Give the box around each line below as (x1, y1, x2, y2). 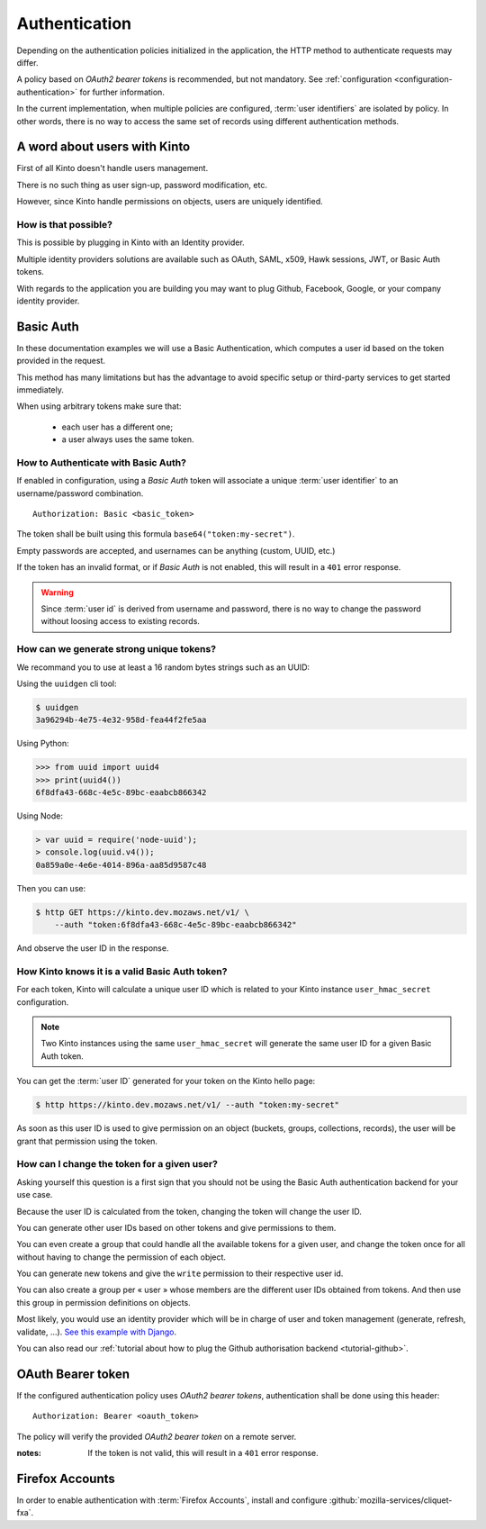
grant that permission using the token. (16, 1135, 157, 1146)
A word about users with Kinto (16, 140, 191, 155)
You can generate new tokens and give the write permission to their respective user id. (16, 1268, 344, 1279)
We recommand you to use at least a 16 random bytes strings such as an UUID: (16, 662, 310, 673)
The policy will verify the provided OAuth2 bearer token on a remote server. (16, 1431, 297, 1442)
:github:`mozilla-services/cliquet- (328, 1495, 453, 1506)
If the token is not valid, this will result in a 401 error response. (87, 1448, 319, 1459)
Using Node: (16, 810, 63, 821)
